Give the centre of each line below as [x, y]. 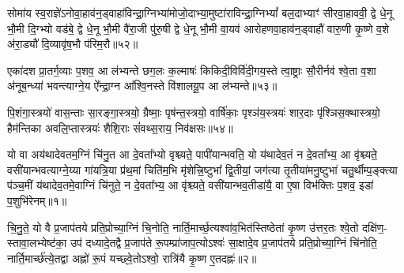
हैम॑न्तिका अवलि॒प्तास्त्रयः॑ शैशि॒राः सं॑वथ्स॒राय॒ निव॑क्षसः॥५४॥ [120, 127]
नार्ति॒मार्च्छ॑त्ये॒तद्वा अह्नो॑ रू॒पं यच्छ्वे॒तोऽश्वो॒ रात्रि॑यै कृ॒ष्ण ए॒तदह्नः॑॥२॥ [132, 258]
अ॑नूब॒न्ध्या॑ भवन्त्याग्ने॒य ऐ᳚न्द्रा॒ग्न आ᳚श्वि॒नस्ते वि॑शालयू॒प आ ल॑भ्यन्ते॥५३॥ [142, 86]
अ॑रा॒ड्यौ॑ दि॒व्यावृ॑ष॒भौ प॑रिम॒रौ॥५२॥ [73, 44]
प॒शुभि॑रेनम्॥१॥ [37, 200]
